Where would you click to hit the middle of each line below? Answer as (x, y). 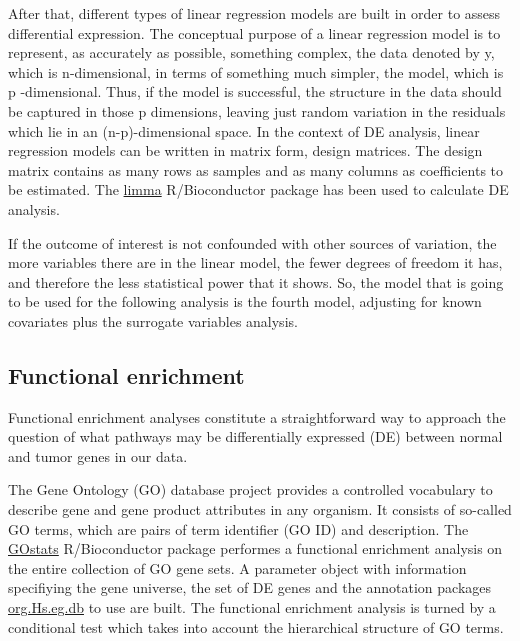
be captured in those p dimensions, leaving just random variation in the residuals (257, 110)
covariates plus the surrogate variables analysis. (153, 320)
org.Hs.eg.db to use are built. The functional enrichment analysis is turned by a (252, 607)
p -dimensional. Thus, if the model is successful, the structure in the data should (255, 91)
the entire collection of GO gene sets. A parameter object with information (237, 567)
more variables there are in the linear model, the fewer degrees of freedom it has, (255, 262)
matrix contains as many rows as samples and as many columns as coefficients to (256, 169)
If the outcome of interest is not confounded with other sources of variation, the (252, 242)
